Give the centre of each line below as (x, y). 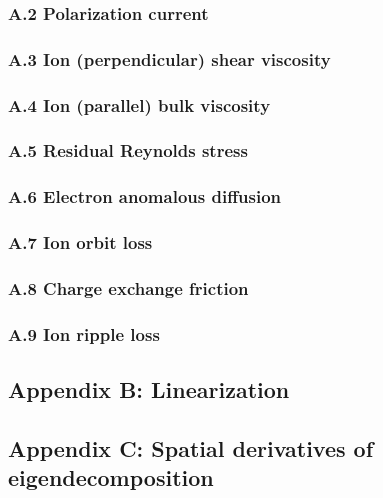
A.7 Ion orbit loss (80, 242)
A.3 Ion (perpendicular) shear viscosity (169, 58)
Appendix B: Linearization (149, 389)
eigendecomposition (111, 477)
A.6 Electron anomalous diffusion (145, 196)
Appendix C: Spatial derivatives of (191, 447)
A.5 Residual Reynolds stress (128, 150)
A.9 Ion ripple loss (84, 333)
